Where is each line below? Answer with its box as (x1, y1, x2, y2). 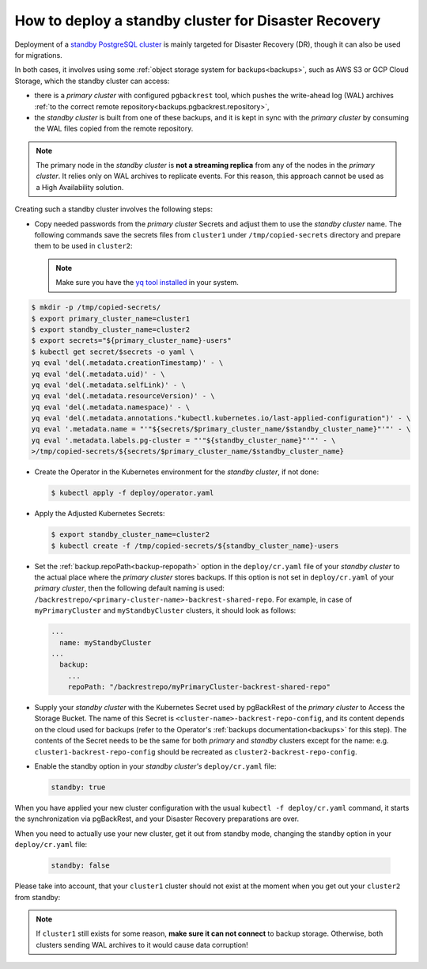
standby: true (51, 782, 106, 792)
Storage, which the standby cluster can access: (14, 76, 170, 85)
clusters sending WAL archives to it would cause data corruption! (36, 940, 248, 949)
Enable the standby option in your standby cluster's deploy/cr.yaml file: (34, 762, 277, 771)
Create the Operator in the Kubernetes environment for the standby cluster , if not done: (34, 467, 319, 477)
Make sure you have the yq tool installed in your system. (55, 278, 239, 287)
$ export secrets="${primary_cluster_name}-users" (31, 336, 232, 345)
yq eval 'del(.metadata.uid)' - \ (31, 369, 165, 378)
